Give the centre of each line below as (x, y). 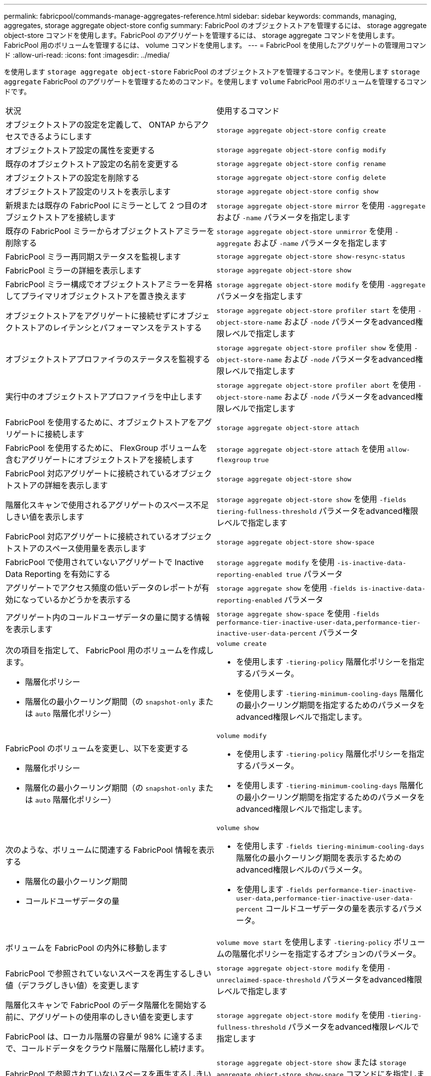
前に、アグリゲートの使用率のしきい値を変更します (100, 1017)
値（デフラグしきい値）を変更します (73, 985)
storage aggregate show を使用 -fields (286, 588)
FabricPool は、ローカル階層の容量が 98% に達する (100, 1037)
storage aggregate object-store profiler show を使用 (314, 347)
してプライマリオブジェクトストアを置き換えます (96, 296)
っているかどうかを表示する (80, 600)
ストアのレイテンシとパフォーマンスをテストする (112, 328)
